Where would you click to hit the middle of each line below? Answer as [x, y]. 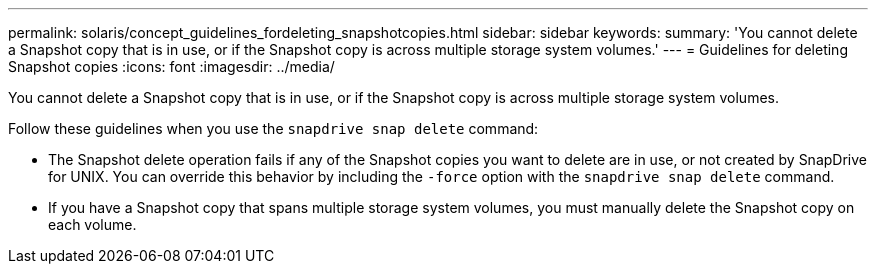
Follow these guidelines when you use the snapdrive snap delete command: [273, 128]
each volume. [92, 224]
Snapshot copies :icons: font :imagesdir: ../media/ [171, 66]
